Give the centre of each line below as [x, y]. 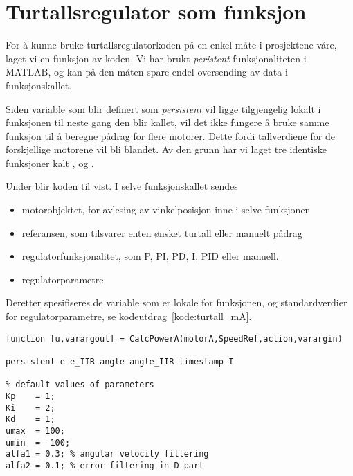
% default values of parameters [80, 385]
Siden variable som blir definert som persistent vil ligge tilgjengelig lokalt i [163, 108]
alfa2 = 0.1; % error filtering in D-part [105, 465]
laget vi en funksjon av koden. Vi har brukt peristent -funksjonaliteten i [156, 58]
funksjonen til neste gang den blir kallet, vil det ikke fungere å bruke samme [168, 122]
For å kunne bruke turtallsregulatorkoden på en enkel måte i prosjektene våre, [171, 45]
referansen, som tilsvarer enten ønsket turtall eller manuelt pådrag [162, 232]
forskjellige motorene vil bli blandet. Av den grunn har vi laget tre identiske [166, 149]
